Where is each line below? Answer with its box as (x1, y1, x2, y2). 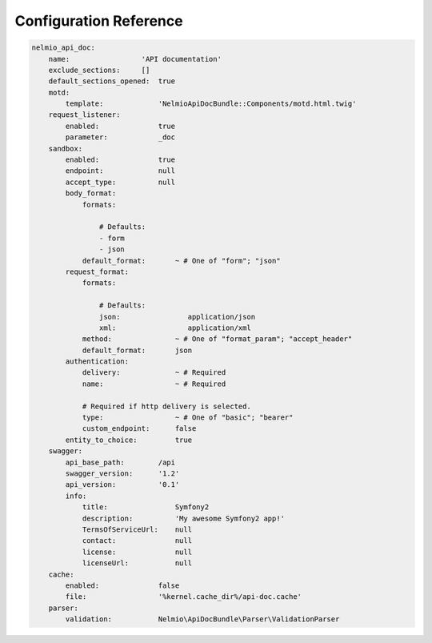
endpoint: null (65, 167, 176, 175)
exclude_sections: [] (48, 65, 150, 74)
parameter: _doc (65, 133, 176, 142)
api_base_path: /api (65, 457, 176, 467)
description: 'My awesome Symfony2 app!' (82, 513, 286, 523)
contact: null (82, 537, 192, 545)
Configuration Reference (14, 12, 183, 30)
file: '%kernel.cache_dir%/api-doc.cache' (65, 593, 302, 601)
